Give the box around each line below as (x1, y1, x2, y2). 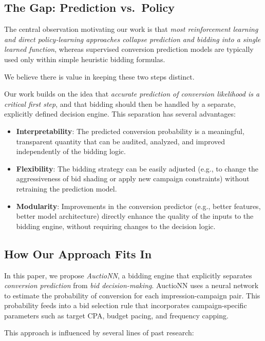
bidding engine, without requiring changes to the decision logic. (16, 220, 216, 231)
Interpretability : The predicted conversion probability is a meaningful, (16, 125, 244, 136)
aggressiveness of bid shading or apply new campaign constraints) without (16, 173, 250, 184)
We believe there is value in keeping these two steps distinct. (4, 71, 195, 82)
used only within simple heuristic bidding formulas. (4, 53, 165, 64)
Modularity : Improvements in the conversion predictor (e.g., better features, (16, 200, 261, 211)
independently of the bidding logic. (16, 146, 126, 157)
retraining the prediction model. (16, 183, 117, 194)
